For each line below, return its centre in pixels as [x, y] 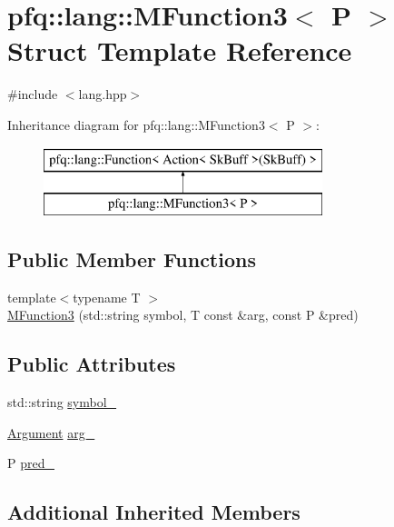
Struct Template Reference [180, 50]
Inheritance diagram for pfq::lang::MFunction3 [136, 124]
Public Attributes [92, 364]
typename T [107, 297]
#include [33, 94]
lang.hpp [103, 94]
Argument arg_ [51, 432]
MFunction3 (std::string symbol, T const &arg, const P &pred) [183, 315]
